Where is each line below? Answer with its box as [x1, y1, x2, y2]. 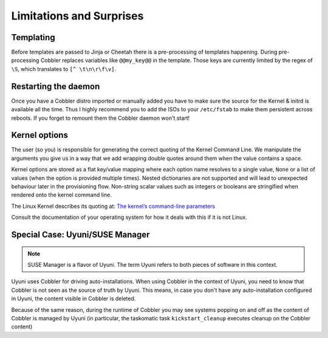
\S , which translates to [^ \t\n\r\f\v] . [11, 65, 117, 72]
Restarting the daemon [11, 81, 100, 91]
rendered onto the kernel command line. [11, 191, 112, 199]
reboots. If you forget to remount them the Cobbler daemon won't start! [11, 114, 190, 122]
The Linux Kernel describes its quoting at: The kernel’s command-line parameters [11, 202, 216, 210]
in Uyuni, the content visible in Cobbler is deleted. [11, 295, 136, 302]
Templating [11, 32, 55, 43]
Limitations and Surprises [11, 9, 144, 22]
